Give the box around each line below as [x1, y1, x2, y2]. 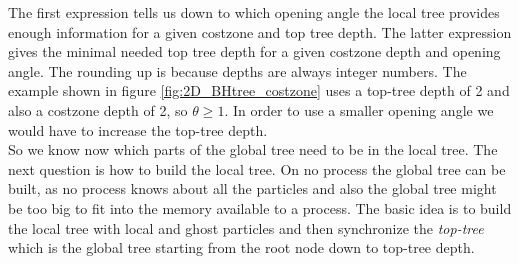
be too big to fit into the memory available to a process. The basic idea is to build [8, 197, 512, 218]
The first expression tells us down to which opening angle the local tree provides [8, 2, 500, 22]
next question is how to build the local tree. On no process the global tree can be [8, 158, 506, 179]
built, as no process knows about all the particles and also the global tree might [8, 178, 497, 199]
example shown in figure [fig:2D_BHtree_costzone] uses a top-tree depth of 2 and [8, 80, 510, 101]
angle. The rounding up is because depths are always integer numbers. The [8, 60, 467, 81]
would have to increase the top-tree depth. [8, 119, 268, 140]
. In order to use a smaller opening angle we [224, 99, 494, 120]
